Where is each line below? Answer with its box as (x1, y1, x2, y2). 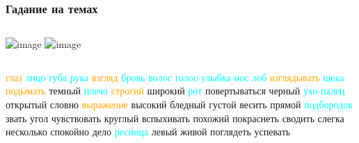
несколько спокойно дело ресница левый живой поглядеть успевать (6, 124, 291, 139)
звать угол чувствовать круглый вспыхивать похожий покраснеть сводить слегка (6, 110, 344, 125)
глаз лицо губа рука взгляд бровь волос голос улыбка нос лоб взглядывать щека (6, 69, 344, 84)
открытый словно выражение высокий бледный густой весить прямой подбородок (6, 97, 353, 111)
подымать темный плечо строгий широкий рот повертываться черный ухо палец (6, 83, 345, 98)
